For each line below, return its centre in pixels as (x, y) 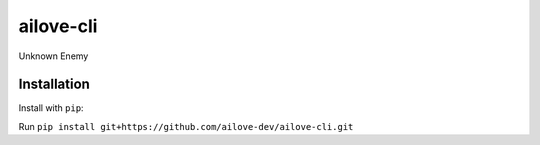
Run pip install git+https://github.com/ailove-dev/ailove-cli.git (186, 126)
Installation (54, 84)
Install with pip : (51, 108)
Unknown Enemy (53, 56)
